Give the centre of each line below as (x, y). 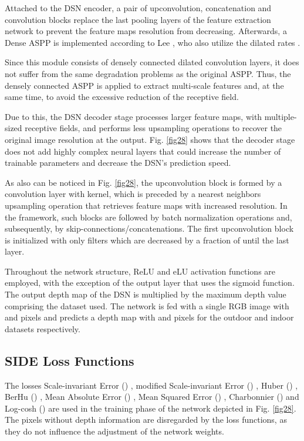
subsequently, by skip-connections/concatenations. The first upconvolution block (149, 228)
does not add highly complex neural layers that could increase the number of (143, 151)
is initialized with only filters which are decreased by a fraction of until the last (147, 240)
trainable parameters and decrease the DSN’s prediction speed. (118, 163)
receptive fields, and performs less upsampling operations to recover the (153, 128)
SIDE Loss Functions (70, 360)
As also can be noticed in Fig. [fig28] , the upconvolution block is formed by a (143, 182)
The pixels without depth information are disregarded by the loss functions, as (146, 420)
